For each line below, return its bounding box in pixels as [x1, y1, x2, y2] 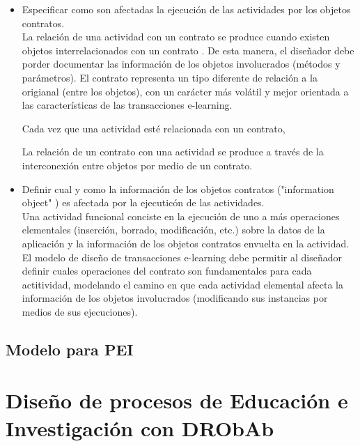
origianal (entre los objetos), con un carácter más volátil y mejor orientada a [22, 84, 349, 98]
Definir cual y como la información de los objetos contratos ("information [22, 181, 334, 196]
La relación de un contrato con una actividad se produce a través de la [22, 144, 324, 159]
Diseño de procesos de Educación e [6, 386, 348, 415]
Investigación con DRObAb [6, 413, 274, 442]
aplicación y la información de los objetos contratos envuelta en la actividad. [22, 236, 350, 250]
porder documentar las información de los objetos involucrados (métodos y [22, 56, 341, 71]
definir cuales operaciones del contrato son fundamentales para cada [22, 263, 312, 278]
